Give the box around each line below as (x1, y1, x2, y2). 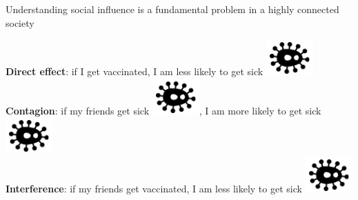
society (6, 15, 34, 30)
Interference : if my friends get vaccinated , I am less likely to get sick (6, 181, 302, 195)
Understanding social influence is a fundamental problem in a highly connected (6, 2, 339, 16)
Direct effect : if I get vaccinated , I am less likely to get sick (6, 64, 263, 79)
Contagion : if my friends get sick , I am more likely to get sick (6, 103, 321, 117)
